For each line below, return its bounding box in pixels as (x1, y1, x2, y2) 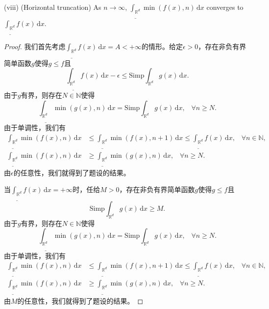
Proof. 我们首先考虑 (4, 41, 66, 52)
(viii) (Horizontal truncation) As (4, 2, 101, 12)
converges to (206, 2, 244, 12)
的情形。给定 (141, 41, 183, 52)
